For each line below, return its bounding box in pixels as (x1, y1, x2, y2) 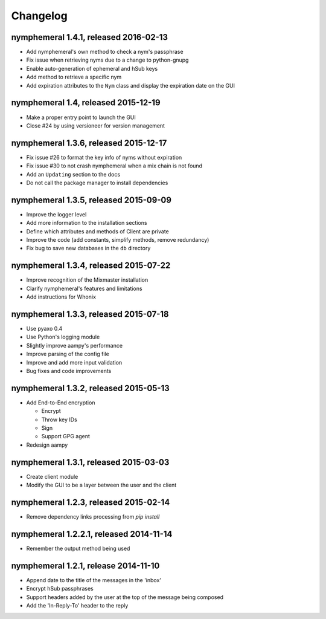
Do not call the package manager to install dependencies (26, 179, 168, 186)
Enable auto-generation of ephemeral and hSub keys (26, 65, 158, 72)
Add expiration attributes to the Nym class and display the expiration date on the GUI (26, 82, 235, 89)
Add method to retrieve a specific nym (26, 73, 122, 81)
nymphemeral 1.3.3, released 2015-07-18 (11, 309, 169, 319)
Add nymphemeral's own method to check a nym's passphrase (26, 48, 184, 56)
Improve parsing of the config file (26, 351, 110, 358)
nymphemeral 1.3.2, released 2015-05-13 (11, 383, 170, 393)
